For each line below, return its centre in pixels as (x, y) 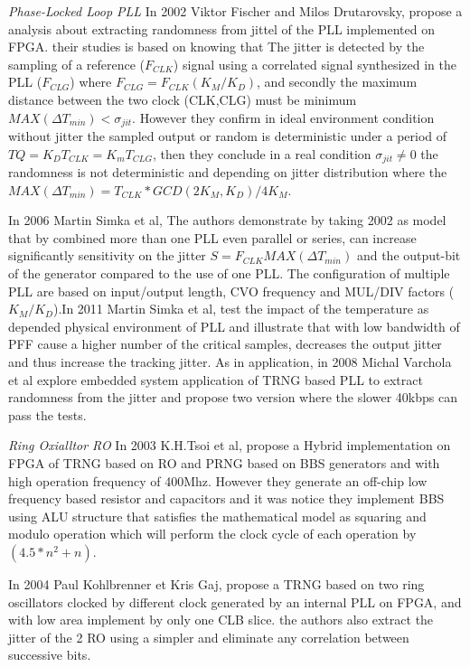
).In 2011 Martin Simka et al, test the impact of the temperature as (241, 309)
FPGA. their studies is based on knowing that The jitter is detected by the (216, 47)
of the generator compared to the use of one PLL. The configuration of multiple (229, 273)
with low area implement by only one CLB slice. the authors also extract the (221, 620)
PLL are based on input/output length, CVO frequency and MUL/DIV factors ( (231, 291)
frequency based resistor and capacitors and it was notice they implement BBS (226, 498)
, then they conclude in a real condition (262, 153)
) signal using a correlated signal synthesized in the (315, 64)
